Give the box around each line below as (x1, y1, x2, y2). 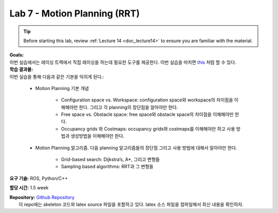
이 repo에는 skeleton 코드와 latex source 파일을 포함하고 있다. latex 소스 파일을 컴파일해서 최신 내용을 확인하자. (19, 201, 244, 207)
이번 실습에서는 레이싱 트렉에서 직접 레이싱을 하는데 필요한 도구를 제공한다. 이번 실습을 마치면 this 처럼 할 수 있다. (9, 59, 237, 65)
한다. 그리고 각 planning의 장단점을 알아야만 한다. (79, 104, 178, 110)
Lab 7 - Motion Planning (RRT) (9, 8, 140, 19)
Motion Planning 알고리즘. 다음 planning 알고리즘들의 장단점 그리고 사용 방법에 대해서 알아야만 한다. (35, 145, 237, 151)
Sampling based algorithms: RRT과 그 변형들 (61, 164, 154, 170)
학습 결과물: (9, 66, 33, 73)
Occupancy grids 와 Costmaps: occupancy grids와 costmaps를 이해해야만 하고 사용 (61, 126, 235, 132)
